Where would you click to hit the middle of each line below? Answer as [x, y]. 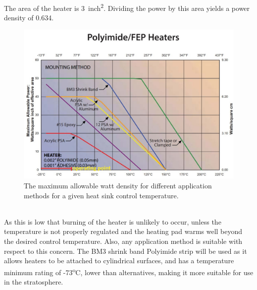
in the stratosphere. [34, 282]
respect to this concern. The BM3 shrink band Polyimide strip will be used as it [126, 251]
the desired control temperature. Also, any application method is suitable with [123, 241]
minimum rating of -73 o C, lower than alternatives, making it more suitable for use [129, 271]
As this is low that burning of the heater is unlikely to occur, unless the [113, 221]
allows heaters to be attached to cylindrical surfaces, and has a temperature [119, 261]
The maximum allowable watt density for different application [118, 186]
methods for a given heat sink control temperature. [101, 195]
